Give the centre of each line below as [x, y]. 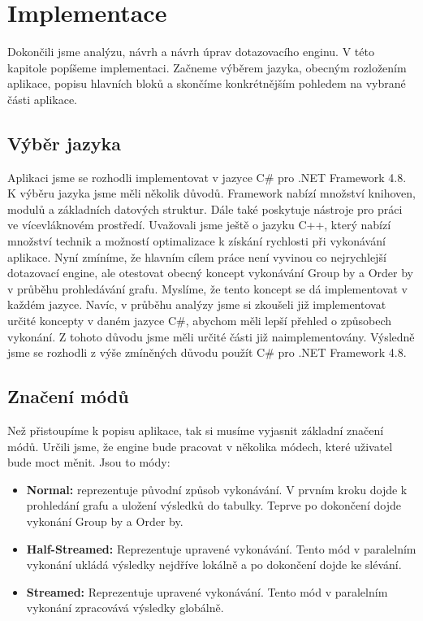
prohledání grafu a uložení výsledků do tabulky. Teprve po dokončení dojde [214, 505]
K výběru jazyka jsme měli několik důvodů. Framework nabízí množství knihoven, [211, 193]
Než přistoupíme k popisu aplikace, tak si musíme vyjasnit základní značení [196, 430]
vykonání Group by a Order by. [105, 521]
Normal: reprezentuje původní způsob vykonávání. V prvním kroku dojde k [217, 489]
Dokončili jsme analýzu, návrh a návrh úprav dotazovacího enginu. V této [191, 52]
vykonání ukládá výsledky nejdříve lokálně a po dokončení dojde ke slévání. [214, 565]
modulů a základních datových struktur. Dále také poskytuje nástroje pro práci [205, 208]
